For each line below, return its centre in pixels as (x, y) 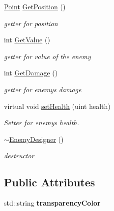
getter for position (31, 23)
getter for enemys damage (43, 89)
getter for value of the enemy (47, 56)
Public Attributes (50, 182)
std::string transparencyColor (52, 203)
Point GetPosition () (35, 6)
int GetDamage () (31, 73)
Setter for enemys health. (42, 123)
